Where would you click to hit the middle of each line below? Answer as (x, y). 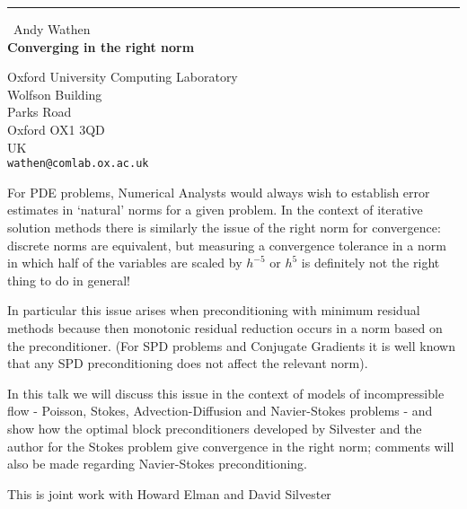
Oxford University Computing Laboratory (123, 77)
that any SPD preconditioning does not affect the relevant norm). (188, 363)
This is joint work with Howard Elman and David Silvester (169, 493)
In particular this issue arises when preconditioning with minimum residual (214, 310)
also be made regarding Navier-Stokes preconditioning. (157, 464)
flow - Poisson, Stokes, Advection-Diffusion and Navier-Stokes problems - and (220, 411)
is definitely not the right (370, 263)
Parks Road (40, 112)
